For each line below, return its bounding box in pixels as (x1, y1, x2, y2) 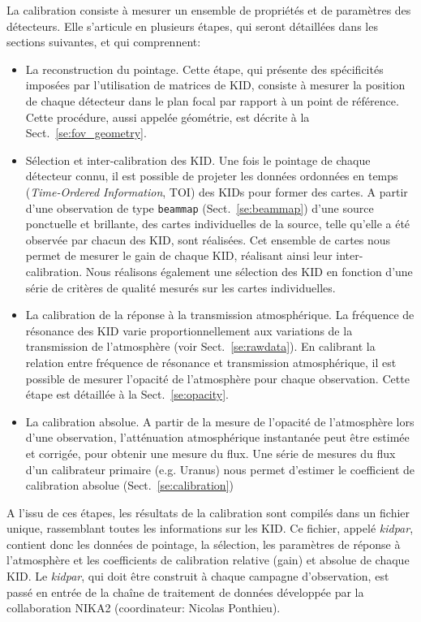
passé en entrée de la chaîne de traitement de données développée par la (6, 583, 364, 600)
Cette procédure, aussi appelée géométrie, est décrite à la (25, 108, 310, 125)
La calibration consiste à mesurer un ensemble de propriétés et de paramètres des (6, 2, 411, 18)
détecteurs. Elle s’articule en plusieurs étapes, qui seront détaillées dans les (6, 17, 378, 34)
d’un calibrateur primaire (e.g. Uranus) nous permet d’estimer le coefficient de (25, 460, 415, 477)
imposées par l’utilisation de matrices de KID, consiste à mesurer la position (25, 76, 406, 93)
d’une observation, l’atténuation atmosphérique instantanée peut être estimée (25, 429, 410, 446)
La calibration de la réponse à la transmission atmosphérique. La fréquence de (25, 306, 415, 323)
